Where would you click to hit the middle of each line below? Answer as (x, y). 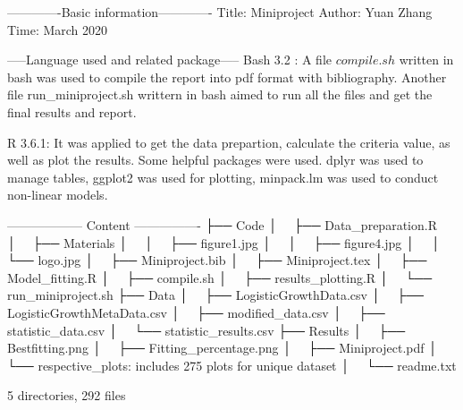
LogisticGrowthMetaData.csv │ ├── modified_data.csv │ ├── (196, 312)
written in (426, 60)
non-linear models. (58, 195)
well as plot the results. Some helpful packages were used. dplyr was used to (215, 160)
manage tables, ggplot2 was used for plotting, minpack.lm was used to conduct (223, 177)
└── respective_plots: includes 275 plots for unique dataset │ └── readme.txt (232, 365)
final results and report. (72, 111)
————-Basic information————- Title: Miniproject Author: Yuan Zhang (220, 12)
